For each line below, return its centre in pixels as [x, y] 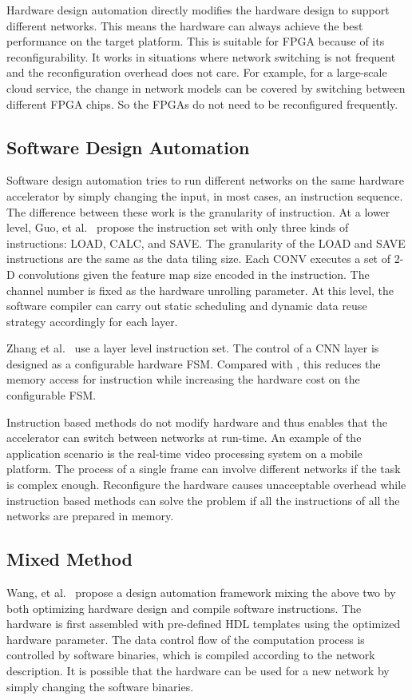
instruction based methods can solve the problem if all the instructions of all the [203, 500]
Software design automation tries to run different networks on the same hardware [205, 180]
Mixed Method [69, 559]
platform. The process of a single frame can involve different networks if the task [204, 469]
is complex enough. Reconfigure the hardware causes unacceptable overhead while [206, 485]
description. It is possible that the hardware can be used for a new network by [198, 670]
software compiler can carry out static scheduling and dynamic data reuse [187, 306]
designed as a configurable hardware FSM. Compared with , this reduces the [194, 363]
